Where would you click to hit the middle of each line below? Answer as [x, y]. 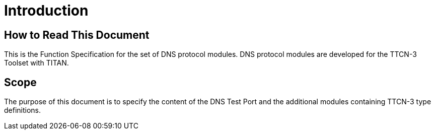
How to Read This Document [77, 35]
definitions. [23, 110]
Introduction [46, 11]
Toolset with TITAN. [37, 63]
